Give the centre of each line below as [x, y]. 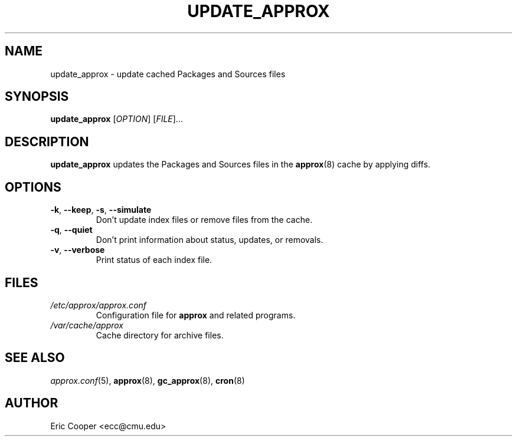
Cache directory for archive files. [160, 335]
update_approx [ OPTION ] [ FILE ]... [117, 119]
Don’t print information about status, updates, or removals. [210, 240]
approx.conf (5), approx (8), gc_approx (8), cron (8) [148, 380]
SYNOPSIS [37, 97]
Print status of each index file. [154, 260]
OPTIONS [33, 187]
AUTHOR [32, 403]
